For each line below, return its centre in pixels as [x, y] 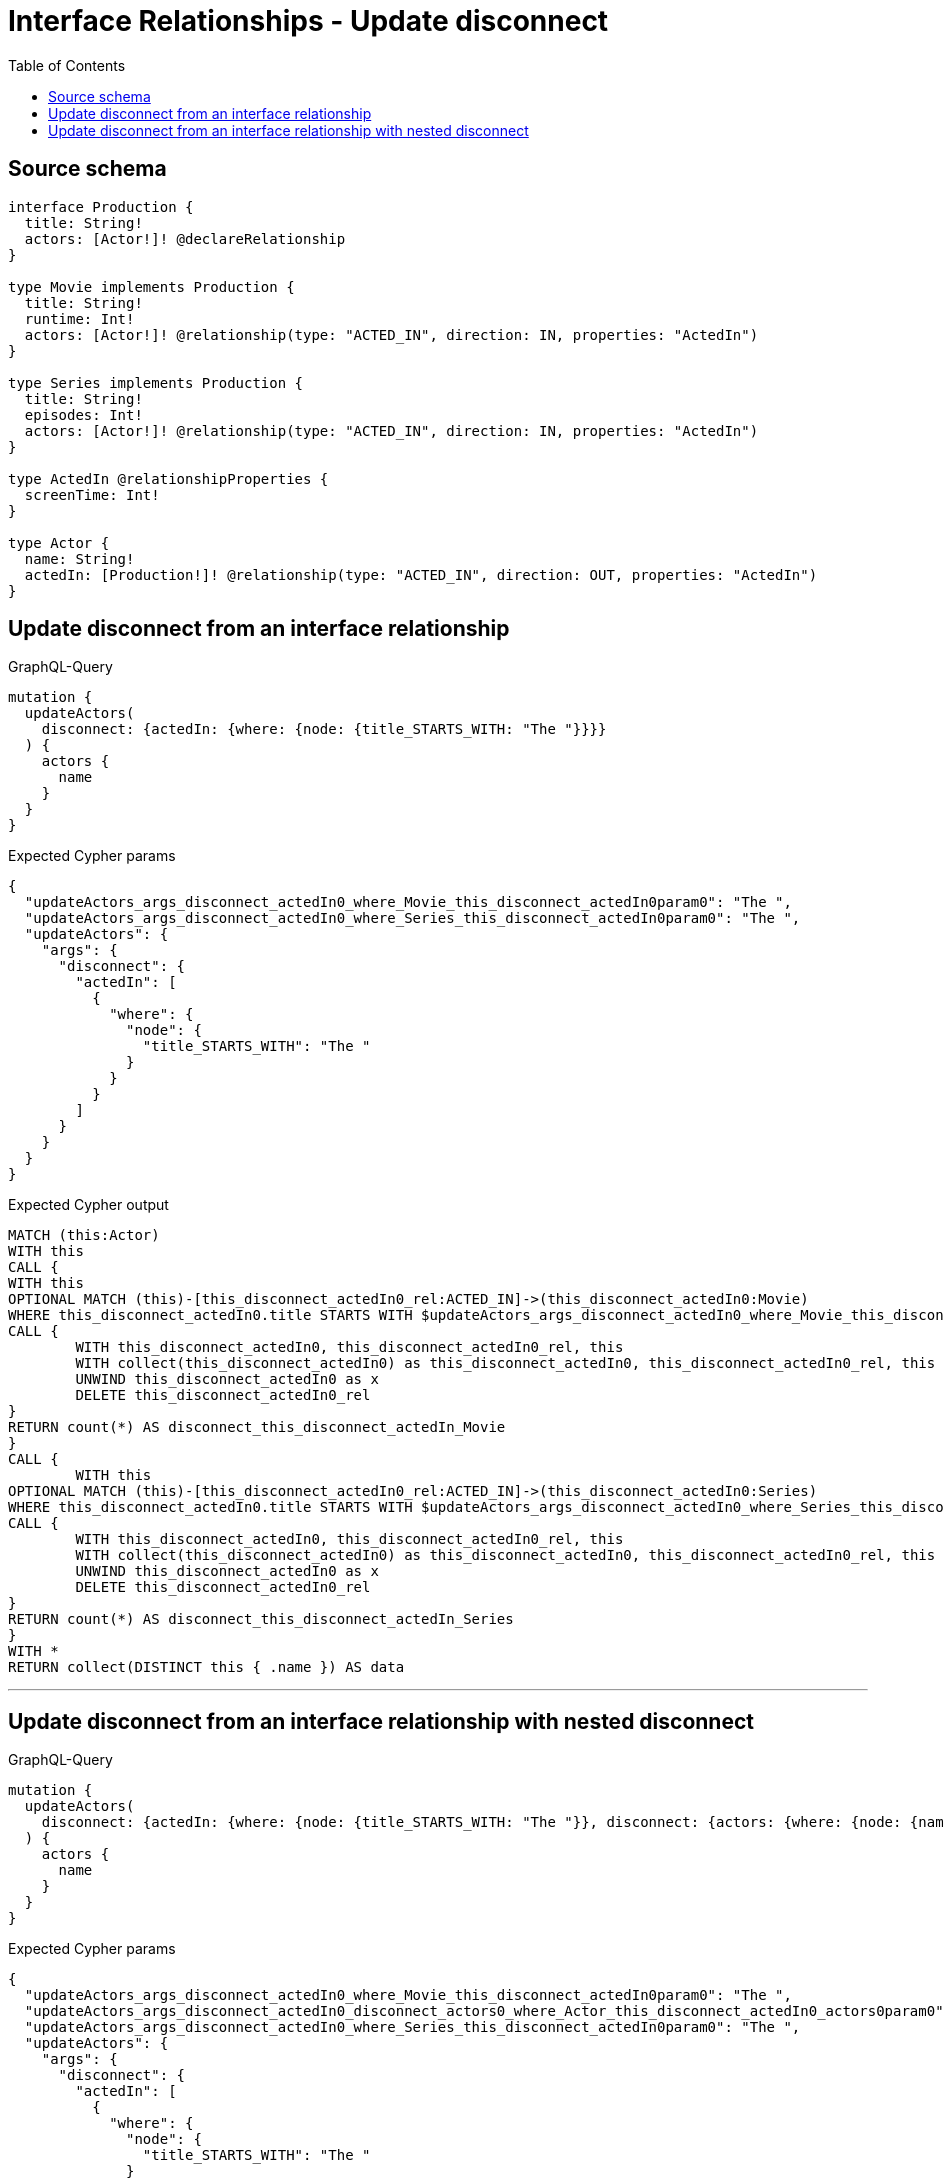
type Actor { [59, 542]
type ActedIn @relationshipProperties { [168, 478]
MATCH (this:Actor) [84, 1235]
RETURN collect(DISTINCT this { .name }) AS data [206, 1667]
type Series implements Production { [156, 382]
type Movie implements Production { [151, 286]
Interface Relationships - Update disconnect [308, 21]
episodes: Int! [83, 414]
